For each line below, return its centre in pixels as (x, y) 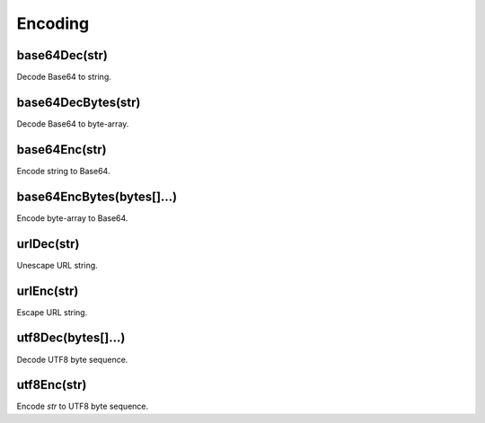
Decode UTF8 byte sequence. (72, 359)
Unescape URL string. (57, 265)
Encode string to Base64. (63, 171)
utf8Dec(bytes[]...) (71, 338)
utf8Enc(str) (52, 385)
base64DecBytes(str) (79, 102)
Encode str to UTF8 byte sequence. (83, 406)
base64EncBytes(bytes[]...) (97, 196)
